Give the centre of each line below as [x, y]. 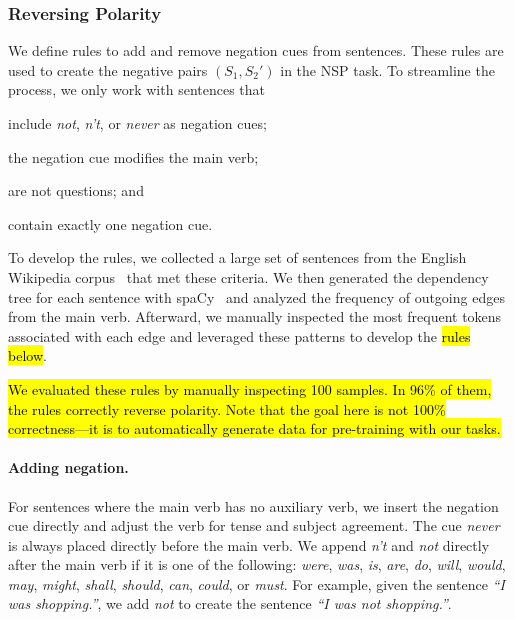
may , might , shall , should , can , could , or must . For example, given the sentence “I [256, 583]
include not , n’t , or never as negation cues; [137, 123]
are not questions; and [76, 190]
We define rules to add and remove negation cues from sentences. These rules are [256, 50]
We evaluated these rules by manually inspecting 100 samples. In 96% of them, [250, 388]
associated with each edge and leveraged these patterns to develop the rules [239, 335]
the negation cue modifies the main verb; [133, 156]
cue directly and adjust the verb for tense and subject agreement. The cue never [254, 525]
